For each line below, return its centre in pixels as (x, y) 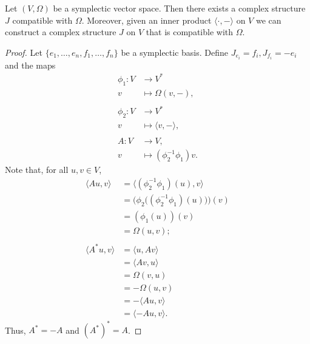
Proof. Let (24, 52)
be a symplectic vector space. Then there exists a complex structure (179, 8)
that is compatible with (190, 32)
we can (268, 20)
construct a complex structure (61, 32)
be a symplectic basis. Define (175, 52)
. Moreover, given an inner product (147, 20)
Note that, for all (37, 170)
